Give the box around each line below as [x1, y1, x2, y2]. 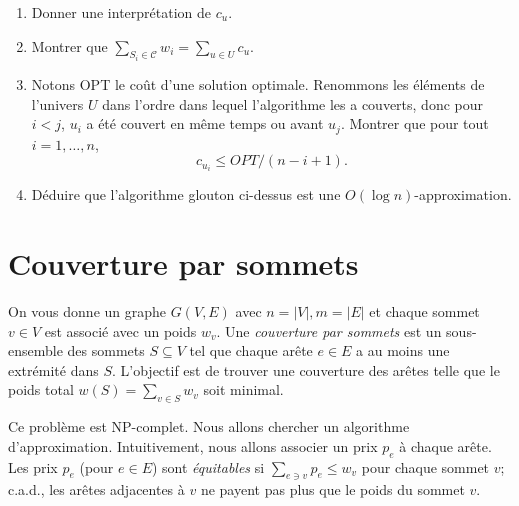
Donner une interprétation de [31, 2, 212, 22]
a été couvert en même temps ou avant [86, 113, 324, 134]
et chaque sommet [369, 301, 480, 322]
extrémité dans [8, 359, 99, 380]
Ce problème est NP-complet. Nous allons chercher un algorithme [8, 416, 410, 437]
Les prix [8, 456, 58, 477]
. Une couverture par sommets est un [216, 320, 442, 341]
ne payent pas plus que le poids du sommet [200, 479, 465, 500]
